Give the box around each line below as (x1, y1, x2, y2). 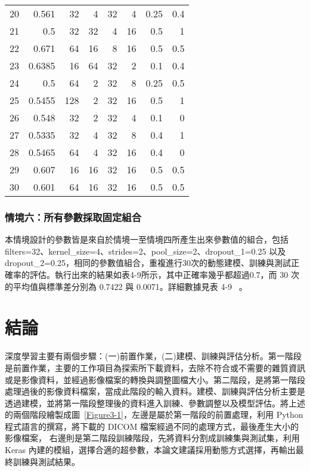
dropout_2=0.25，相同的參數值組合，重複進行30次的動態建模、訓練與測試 (5, 256, 291, 269)
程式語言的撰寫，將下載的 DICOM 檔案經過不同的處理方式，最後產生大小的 (5, 420, 299, 432)
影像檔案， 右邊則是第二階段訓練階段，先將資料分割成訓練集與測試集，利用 (5, 432, 300, 444)
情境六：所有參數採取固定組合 (5, 209, 142, 224)
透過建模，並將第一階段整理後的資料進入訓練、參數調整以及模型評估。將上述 (5, 396, 305, 409)
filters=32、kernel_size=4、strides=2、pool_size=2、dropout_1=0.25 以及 (5, 244, 286, 257)
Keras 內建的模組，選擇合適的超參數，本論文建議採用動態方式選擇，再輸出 (5, 444, 296, 456)
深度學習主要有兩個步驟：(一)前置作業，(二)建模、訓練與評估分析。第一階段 (5, 350, 302, 362)
